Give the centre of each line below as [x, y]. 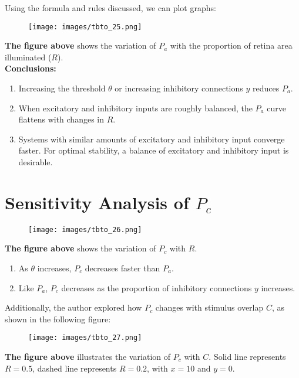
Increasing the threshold [62, 88]
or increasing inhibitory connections [179, 88]
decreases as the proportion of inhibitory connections [157, 287]
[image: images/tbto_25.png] [85, 27]
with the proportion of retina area [231, 45]
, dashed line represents [75, 368]
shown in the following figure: [58, 319]
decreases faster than [122, 268]
